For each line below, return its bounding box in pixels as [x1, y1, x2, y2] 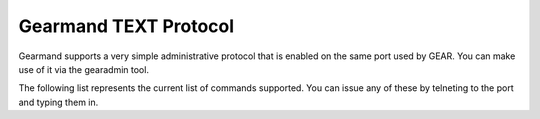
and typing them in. [18, 96, 99, 108]
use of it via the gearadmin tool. [18, 63, 150, 75]
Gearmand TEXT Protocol [18, 15, 235, 37]
